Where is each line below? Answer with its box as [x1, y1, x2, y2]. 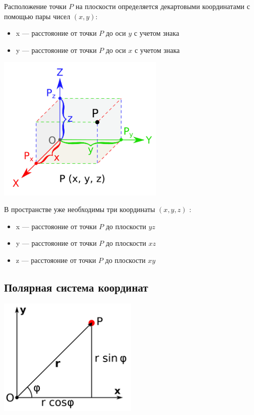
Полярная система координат [4, 280, 148, 295]
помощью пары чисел [4, 11, 71, 21]
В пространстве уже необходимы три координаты [4, 204, 155, 215]
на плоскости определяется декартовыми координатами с [75, 1, 250, 11]
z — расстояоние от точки [16, 255, 96, 265]
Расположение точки [4, 1, 67, 11]
